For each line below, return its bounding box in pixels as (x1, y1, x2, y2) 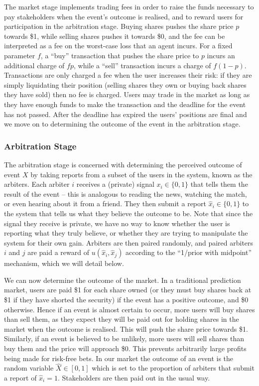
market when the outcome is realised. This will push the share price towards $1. (4, 323, 248, 334)
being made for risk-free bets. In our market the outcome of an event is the (4, 353, 234, 363)
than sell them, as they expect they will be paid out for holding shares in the (4, 314, 239, 324)
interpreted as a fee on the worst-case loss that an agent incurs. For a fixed (4, 40, 233, 51)
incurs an (207, 50, 235, 60)
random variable (4, 363, 54, 373)
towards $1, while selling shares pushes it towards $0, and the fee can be (4, 30, 225, 41)
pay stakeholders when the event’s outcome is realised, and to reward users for (4, 11, 244, 21)
